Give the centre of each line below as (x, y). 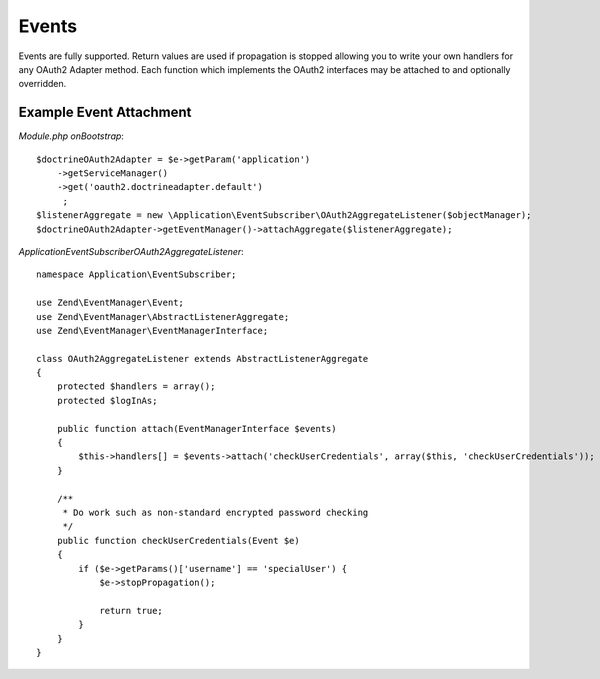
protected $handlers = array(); (136, 386)
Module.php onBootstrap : (71, 136)
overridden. (42, 84)
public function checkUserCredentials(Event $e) (178, 540)
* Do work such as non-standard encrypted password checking (215, 512)
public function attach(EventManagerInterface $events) (196, 428)
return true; (131, 610)
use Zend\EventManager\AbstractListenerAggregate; (163, 316)
